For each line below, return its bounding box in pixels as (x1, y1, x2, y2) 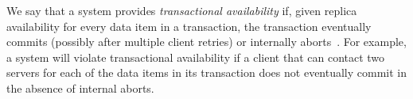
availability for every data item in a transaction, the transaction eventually (6, 17, 372, 34)
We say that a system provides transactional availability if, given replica (6, 2, 357, 18)
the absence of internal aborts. (6, 79, 154, 96)
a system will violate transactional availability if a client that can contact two (6, 48, 385, 65)
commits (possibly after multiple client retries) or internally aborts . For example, (6, 33, 407, 50)
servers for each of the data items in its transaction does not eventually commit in (6, 64, 407, 81)
